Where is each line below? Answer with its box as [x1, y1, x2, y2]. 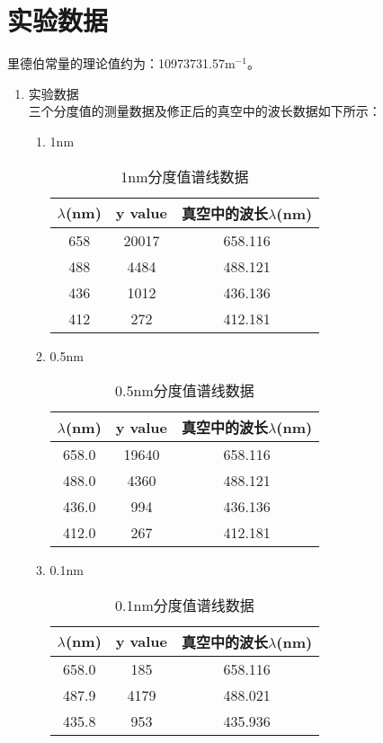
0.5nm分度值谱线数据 [115, 380, 254, 402]
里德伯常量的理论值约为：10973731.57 [7, 54, 225, 73]
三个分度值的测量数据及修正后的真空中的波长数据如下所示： [28, 102, 381, 120]
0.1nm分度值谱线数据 [115, 594, 254, 615]
